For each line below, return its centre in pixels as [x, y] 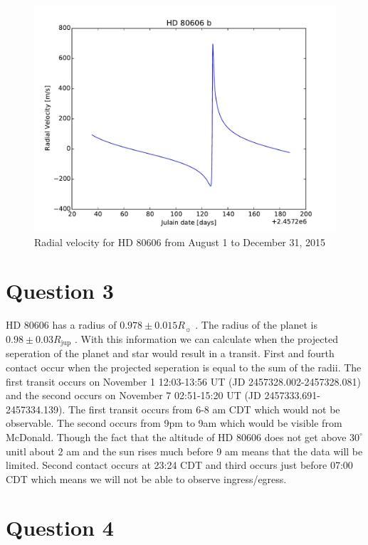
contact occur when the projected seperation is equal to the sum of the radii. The [184, 367]
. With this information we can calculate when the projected [206, 338]
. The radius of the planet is [256, 325]
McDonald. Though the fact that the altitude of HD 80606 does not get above [176, 436]
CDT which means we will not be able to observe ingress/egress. [146, 478]
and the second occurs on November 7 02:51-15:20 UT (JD [133, 395]
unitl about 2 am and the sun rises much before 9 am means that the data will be [184, 451]
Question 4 [60, 528]
